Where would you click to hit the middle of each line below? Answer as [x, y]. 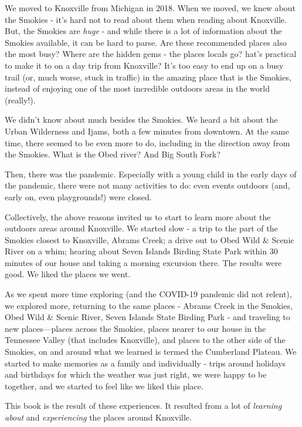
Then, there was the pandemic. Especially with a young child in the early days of [151, 174]
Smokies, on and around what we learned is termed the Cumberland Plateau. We [151, 352]
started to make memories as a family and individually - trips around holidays [145, 363]
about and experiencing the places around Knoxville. [98, 417]
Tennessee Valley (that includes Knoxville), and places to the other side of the [145, 340]
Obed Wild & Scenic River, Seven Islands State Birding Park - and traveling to [147, 317]
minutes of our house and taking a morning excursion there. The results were [143, 262]
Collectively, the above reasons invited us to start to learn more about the [138, 216]
